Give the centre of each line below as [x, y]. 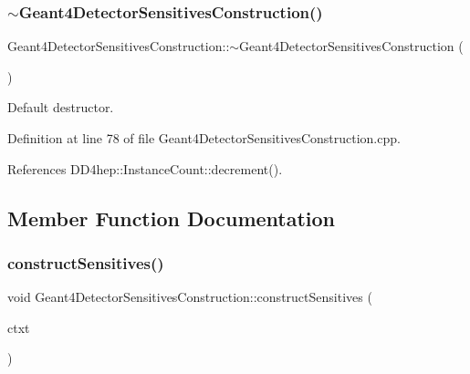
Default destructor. [61, 107]
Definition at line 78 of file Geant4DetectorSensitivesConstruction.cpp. [204, 138]
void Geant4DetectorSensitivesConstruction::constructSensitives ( [190, 297]
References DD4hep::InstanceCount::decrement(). [145, 168]
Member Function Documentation [172, 218]
